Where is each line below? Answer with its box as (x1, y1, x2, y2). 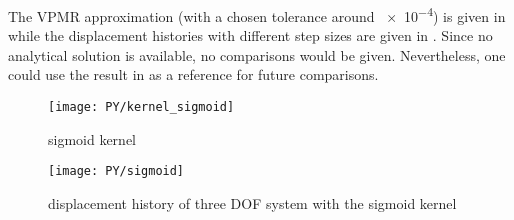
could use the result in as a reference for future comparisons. (8, 64, 379, 85)
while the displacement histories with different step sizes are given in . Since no (8, 25, 493, 46)
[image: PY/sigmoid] (48, 164, 185, 179)
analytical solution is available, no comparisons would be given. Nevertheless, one (8, 44, 506, 65)
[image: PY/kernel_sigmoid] (48, 100, 235, 115)
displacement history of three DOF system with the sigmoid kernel (48, 192, 457, 213)
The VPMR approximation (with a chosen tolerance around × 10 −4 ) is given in (8, 3, 506, 26)
